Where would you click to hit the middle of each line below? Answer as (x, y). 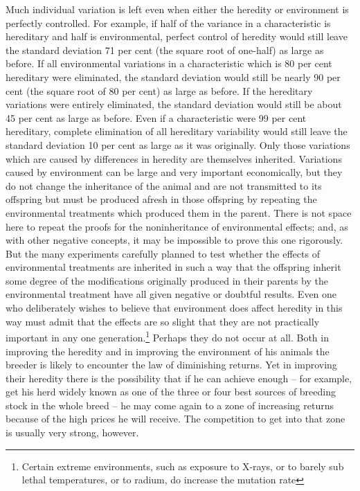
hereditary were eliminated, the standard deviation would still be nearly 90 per (173, 77)
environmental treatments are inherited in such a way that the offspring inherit (173, 267)
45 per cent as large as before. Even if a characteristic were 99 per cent (156, 117)
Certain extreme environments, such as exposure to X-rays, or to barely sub (183, 466)
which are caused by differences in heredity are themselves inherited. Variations (174, 158)
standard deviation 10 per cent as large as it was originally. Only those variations (178, 144)
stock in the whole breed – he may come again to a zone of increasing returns (170, 405)
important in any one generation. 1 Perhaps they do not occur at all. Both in (167, 336)
